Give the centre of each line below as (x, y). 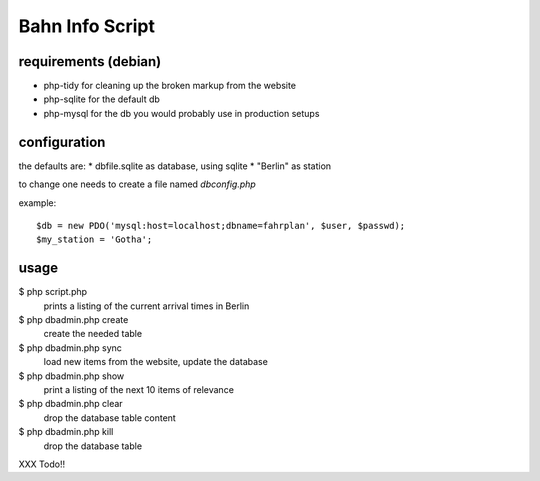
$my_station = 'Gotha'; (94, 239)
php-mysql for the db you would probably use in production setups (181, 113)
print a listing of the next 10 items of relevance (139, 389)
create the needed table (93, 334)
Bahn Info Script (86, 26)
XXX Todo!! (41, 464)
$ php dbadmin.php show (71, 376)
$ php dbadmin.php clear (71, 404)
